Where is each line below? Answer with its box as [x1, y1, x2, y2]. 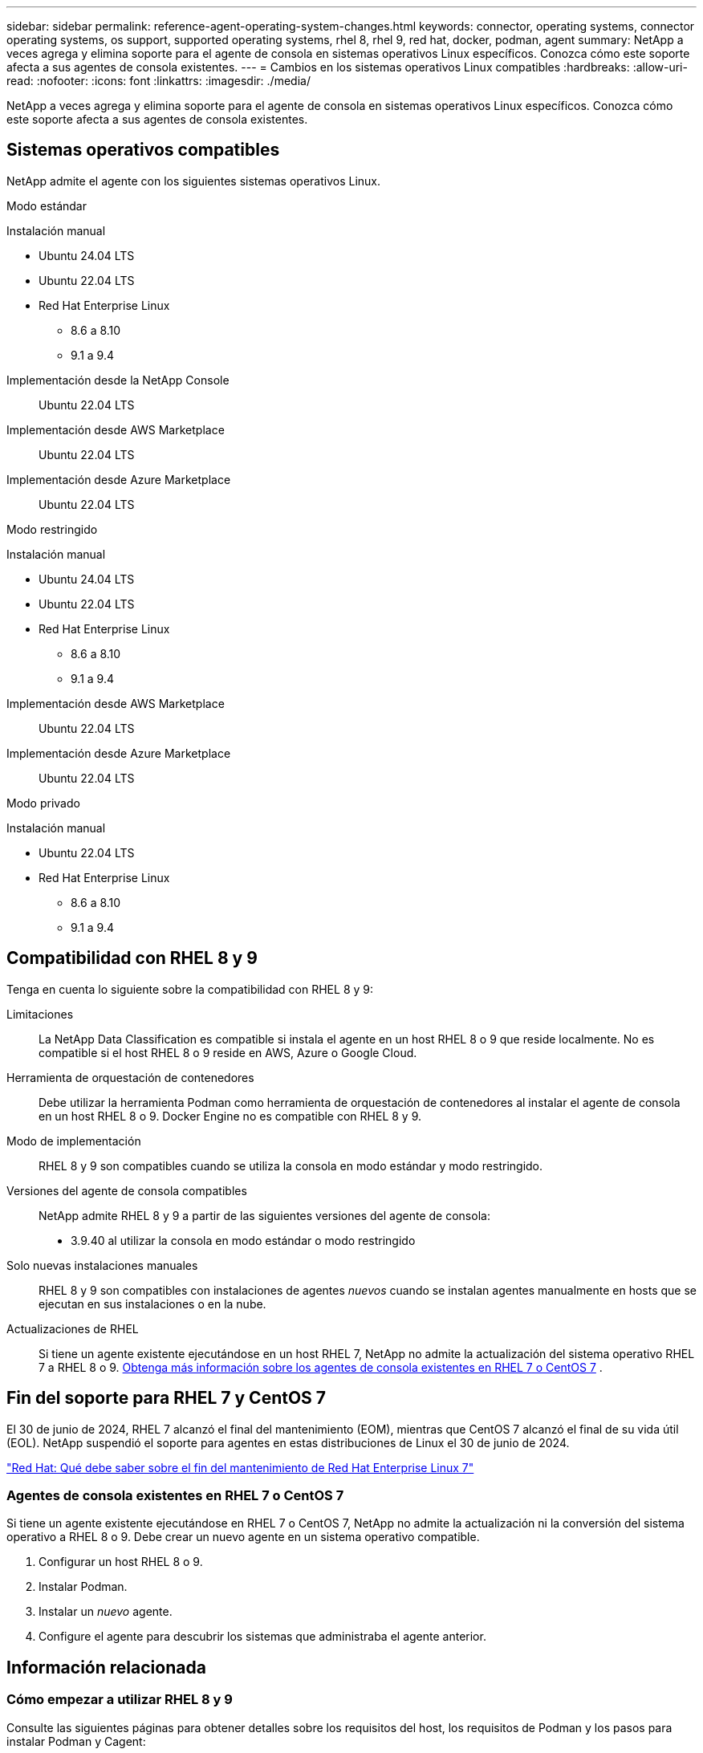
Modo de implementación [6, 1133, 141, 1148]
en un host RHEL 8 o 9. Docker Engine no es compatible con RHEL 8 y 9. [39, 1108, 422, 1123]
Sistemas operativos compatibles [6, 140, 280, 161]
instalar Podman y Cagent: [6, 1734, 146, 1748]
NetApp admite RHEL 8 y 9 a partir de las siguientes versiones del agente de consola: [39, 1208, 490, 1222]
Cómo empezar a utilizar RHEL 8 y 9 [6, 1691, 233, 1708]
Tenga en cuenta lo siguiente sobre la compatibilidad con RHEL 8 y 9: [6, 982, 373, 996]
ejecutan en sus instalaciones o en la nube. [39, 1296, 266, 1311]
